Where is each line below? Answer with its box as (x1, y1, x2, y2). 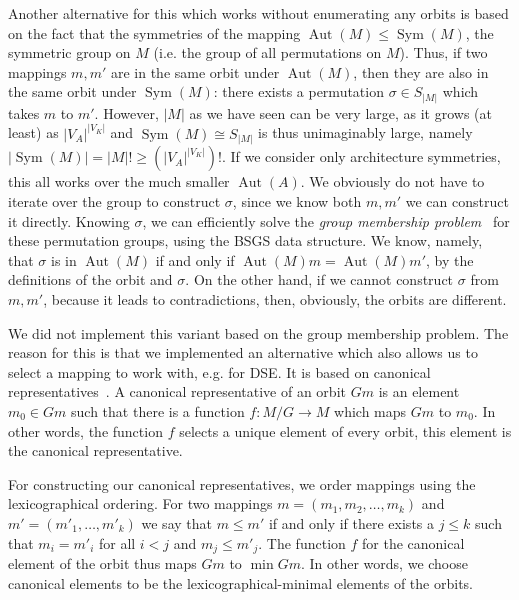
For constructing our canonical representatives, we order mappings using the (8, 473, 476, 494)
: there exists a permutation (213, 81, 384, 102)
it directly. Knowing (8, 210, 130, 231)
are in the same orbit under (110, 61, 280, 82)
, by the (425, 249, 474, 270)
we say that (141, 512, 212, 533)
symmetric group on (8, 42, 131, 63)
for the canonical (362, 532, 465, 553)
